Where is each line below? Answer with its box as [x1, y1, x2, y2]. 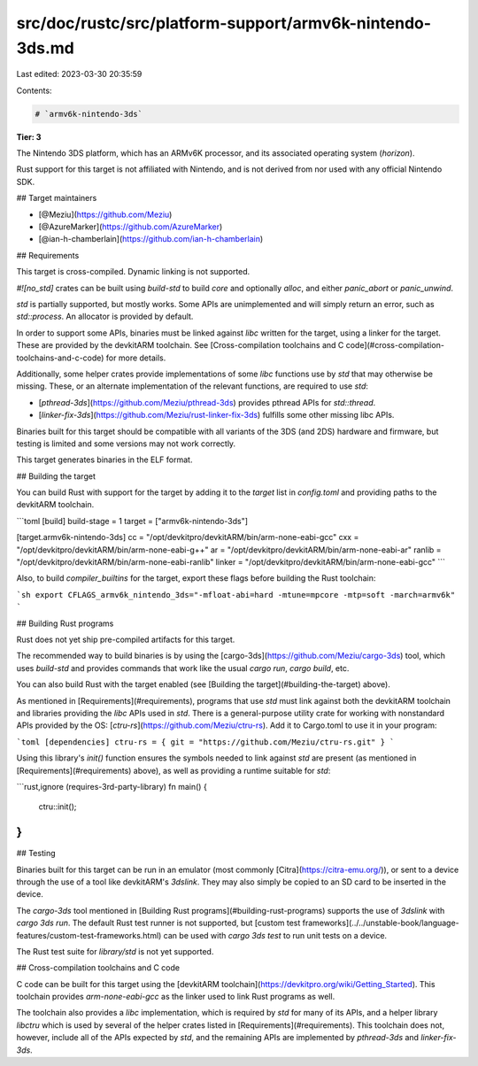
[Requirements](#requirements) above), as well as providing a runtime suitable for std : [16, 765, 331, 776]
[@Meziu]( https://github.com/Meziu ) [38, 209, 173, 220]
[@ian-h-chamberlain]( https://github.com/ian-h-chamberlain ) [38, 234, 264, 244]
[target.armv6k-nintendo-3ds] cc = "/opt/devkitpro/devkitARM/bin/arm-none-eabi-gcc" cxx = [16, 532, 359, 543]
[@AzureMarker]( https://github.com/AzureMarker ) [38, 221, 223, 232]
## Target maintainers [16, 193, 97, 204]
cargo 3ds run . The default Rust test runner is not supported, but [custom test [16, 917, 301, 929]
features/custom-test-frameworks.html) [16, 930, 162, 940]
